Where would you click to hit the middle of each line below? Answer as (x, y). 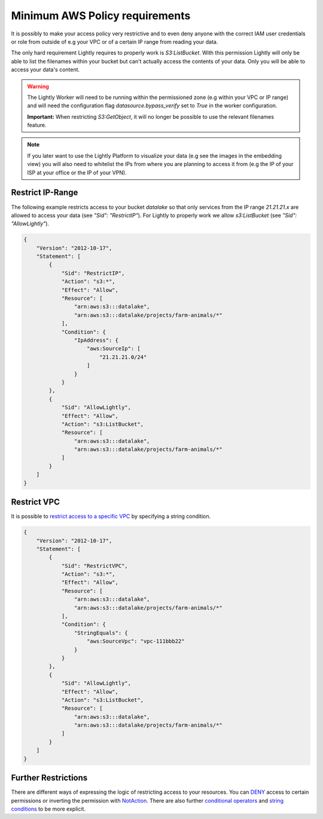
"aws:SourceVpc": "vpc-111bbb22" (136, 641)
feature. (37, 125)
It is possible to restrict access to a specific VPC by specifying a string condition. (111, 516)
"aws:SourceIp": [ (114, 349)
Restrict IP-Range (45, 193)
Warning (38, 86)
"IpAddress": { (96, 340)
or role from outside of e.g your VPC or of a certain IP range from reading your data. (115, 41)
